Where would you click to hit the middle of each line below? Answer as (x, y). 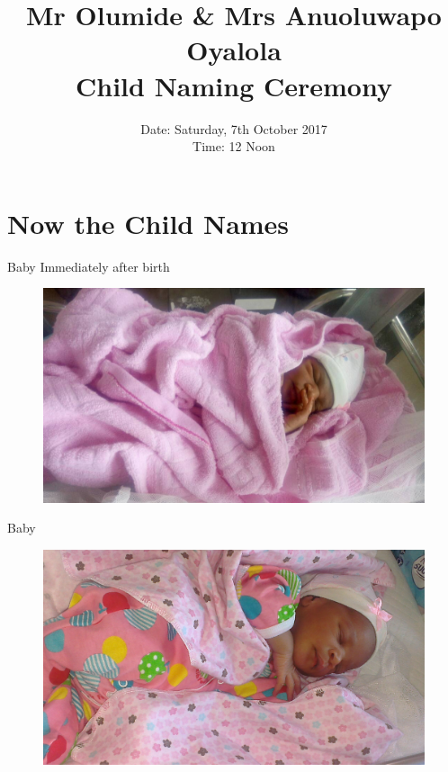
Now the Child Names (148, 223)
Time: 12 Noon (234, 146)
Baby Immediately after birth (89, 266)
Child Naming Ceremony (234, 85)
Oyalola (234, 50)
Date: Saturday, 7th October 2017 (234, 128)
